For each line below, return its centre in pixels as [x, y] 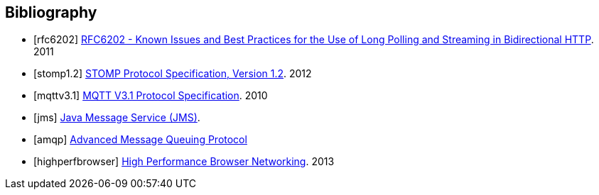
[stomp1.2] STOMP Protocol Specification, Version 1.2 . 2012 [173, 74]
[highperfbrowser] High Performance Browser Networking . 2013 [184, 162]
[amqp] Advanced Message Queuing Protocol [140, 140]
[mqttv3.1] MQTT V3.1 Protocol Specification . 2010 [151, 96]
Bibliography [51, 12]
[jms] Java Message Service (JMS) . [117, 118]
